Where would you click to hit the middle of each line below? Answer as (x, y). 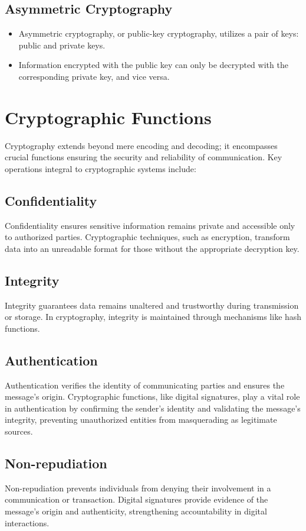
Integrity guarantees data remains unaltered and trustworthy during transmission (152, 305)
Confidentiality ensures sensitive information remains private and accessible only (150, 225)
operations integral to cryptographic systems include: (101, 168)
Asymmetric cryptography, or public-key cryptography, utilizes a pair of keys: (159, 33)
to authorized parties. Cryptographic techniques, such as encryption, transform (147, 237)
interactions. (27, 522)
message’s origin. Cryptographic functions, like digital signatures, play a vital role (152, 396)
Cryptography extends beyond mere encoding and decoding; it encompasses (141, 145)
